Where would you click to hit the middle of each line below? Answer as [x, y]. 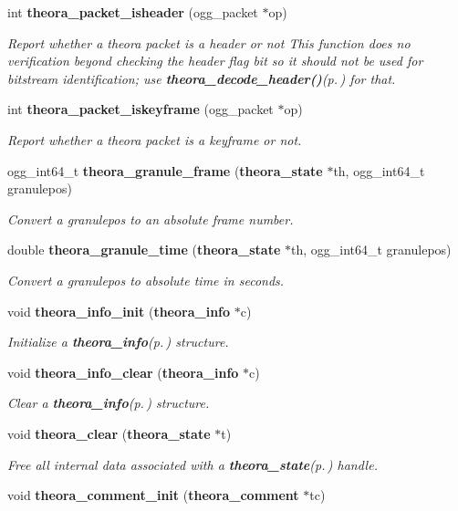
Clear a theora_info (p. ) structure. [109, 403]
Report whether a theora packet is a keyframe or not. [155, 139]
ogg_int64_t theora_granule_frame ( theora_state [165, 170]
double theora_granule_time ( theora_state [144, 250]
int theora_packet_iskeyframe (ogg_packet [141, 109]
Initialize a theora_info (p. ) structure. [118, 342]
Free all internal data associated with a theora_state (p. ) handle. [193, 464]
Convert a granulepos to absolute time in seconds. [146, 280]
